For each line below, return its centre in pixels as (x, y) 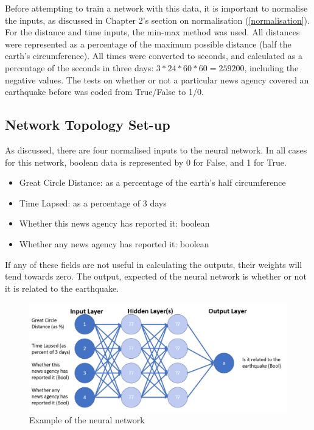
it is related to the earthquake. (62, 288)
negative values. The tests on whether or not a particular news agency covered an (157, 79)
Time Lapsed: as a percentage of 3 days (93, 203)
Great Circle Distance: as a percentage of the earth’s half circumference (152, 182)
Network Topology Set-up (88, 125)
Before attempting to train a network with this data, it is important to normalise (156, 8)
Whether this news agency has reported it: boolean (114, 223)
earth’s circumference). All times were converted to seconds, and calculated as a (154, 56)
